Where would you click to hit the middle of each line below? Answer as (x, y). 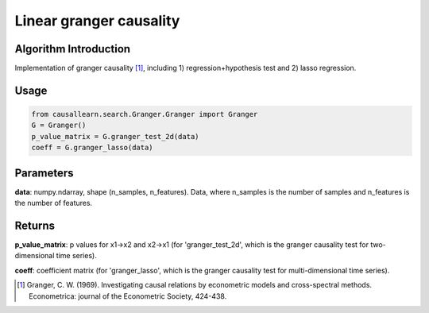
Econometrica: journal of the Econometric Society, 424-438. (128, 296)
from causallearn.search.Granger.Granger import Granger (145, 114)
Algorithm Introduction (73, 49)
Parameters (44, 173)
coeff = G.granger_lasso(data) (93, 148)
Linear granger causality (97, 21)
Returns (35, 225)
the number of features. (54, 203)
